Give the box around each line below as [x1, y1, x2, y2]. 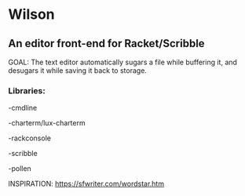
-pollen [8, 164, 31, 173]
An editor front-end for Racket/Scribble [8, 37, 206, 50]
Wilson [8, 5, 55, 24]
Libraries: [8, 85, 46, 96]
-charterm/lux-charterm [8, 118, 86, 128]
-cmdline [8, 103, 38, 113]
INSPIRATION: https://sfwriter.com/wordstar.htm [8, 179, 165, 189]
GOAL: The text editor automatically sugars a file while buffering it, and [8, 57, 238, 67]
